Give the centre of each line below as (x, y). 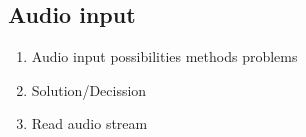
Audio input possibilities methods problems (164, 56)
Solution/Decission (89, 89)
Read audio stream (89, 123)
